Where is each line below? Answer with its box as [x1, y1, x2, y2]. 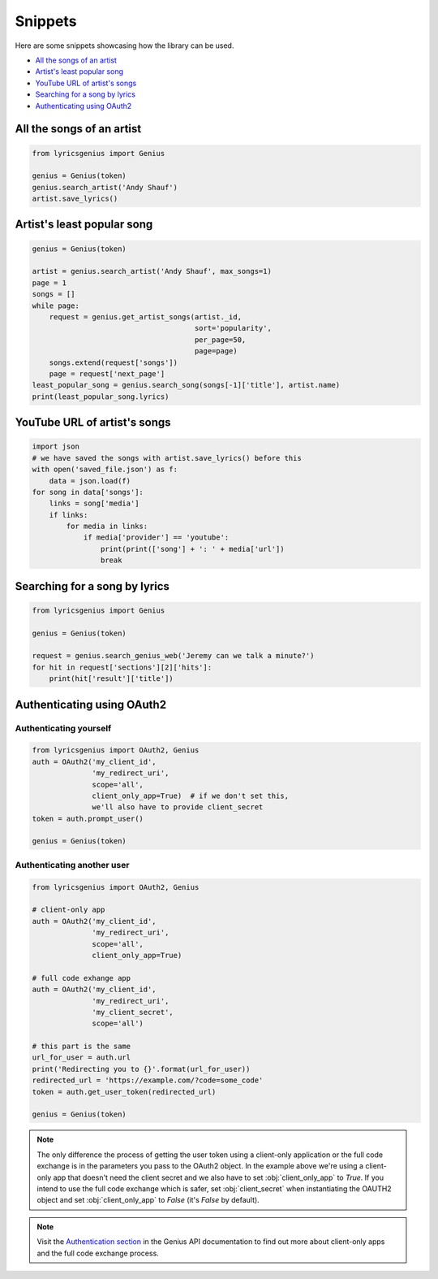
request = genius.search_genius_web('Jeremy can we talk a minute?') [32, 651, 315, 661]
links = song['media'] [49, 499, 140, 508]
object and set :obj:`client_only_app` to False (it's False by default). [36, 1195, 260, 1205]
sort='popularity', [194, 323, 272, 333]
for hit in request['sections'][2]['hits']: [32, 662, 213, 672]
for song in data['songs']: [32, 488, 144, 496]
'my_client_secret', [92, 1008, 174, 1017]
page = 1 [32, 278, 67, 288]
